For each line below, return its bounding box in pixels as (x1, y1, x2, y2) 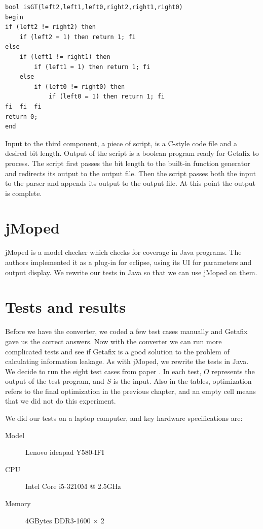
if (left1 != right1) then (19, 53, 110, 60)
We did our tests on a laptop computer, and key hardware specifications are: (5, 413, 243, 423)
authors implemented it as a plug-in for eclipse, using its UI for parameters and (5, 257, 252, 267)
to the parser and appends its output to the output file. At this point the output (5, 178, 255, 188)
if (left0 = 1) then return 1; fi (48, 93, 165, 101)
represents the (211, 366, 255, 376)
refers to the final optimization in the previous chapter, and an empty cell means (5, 385, 256, 396)
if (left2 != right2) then (5, 23, 96, 31)
